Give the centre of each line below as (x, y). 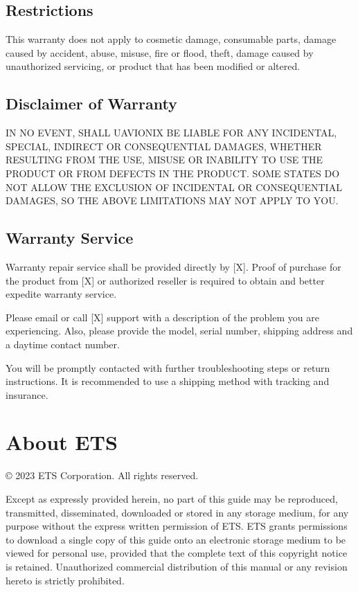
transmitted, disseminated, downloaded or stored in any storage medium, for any (177, 512)
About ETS (62, 442)
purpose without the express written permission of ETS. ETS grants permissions (177, 526)
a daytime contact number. (63, 344)
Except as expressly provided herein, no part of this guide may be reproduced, (172, 499)
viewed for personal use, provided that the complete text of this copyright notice (177, 553)
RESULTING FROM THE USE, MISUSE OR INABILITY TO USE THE (164, 160)
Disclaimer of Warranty (91, 104)
